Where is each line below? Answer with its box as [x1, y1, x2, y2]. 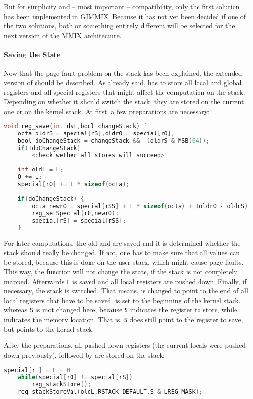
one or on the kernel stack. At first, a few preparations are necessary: [4, 106, 210, 116]
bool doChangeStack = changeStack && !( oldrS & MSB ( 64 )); [18, 137, 210, 144]
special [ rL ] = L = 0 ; [4, 366, 74, 374]
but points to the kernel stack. [4, 323, 94, 334]
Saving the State [4, 49, 61, 59]
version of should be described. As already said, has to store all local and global [4, 77, 242, 87]
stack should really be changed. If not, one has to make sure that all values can [4, 247, 240, 257]
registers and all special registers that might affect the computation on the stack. [4, 87, 245, 97]
